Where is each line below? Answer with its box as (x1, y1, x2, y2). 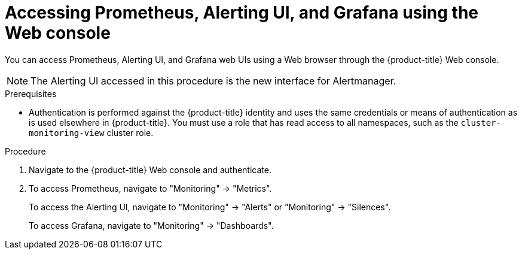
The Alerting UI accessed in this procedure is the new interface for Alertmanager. (30, 74, 396, 87)
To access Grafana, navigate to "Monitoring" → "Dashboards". (29, 220, 274, 231)
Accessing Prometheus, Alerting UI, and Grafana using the (5, 2, 479, 23)
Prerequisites (5, 88, 57, 99)
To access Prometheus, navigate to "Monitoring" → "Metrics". (29, 183, 272, 193)
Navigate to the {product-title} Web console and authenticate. (29, 164, 271, 175)
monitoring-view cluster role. (29, 127, 154, 138)
